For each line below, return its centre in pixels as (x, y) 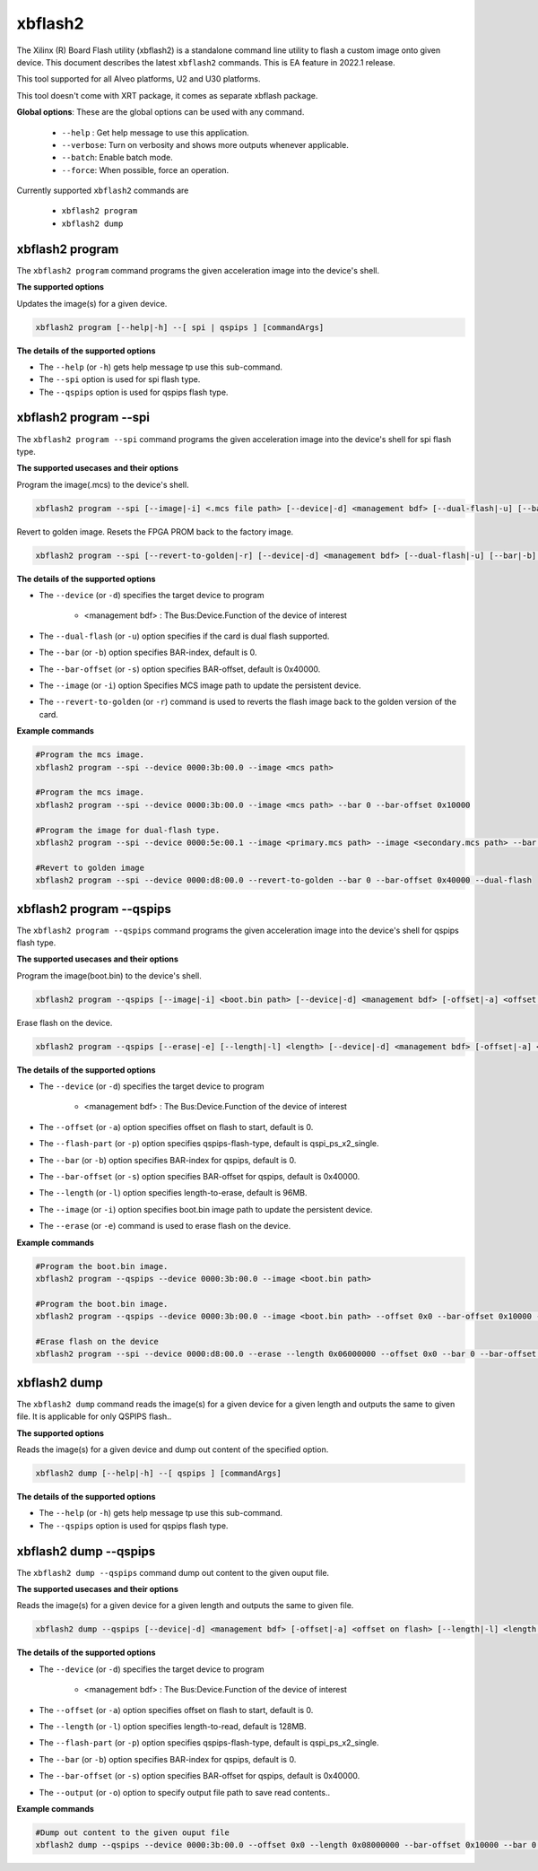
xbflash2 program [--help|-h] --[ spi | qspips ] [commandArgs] (180, 327)
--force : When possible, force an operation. (145, 170)
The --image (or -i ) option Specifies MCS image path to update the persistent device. (200, 685)
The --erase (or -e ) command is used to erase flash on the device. (165, 1226)
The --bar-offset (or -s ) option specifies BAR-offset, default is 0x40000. (180, 669)
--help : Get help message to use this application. (156, 132)
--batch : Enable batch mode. (117, 158)
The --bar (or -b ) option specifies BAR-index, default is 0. (148, 653)
